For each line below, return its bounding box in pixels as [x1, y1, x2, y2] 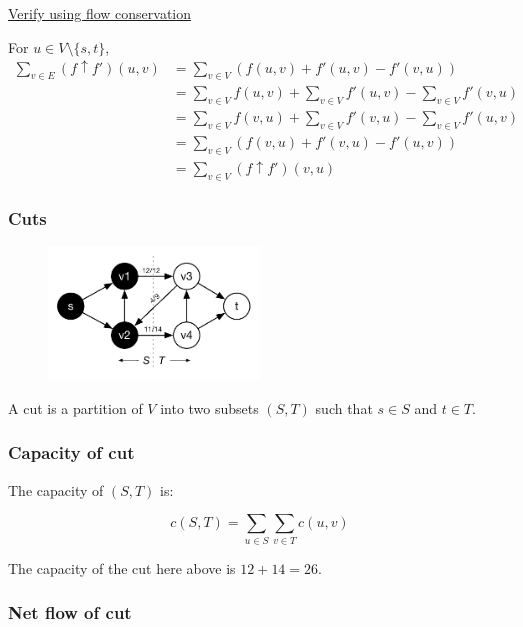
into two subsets [160, 397, 259, 418]
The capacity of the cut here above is [8, 557, 236, 578]
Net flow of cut [8, 600, 132, 625]
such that [315, 397, 373, 418]
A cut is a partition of [8, 397, 143, 418]
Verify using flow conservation [8, 3, 192, 23]
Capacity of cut [8, 440, 135, 465]
